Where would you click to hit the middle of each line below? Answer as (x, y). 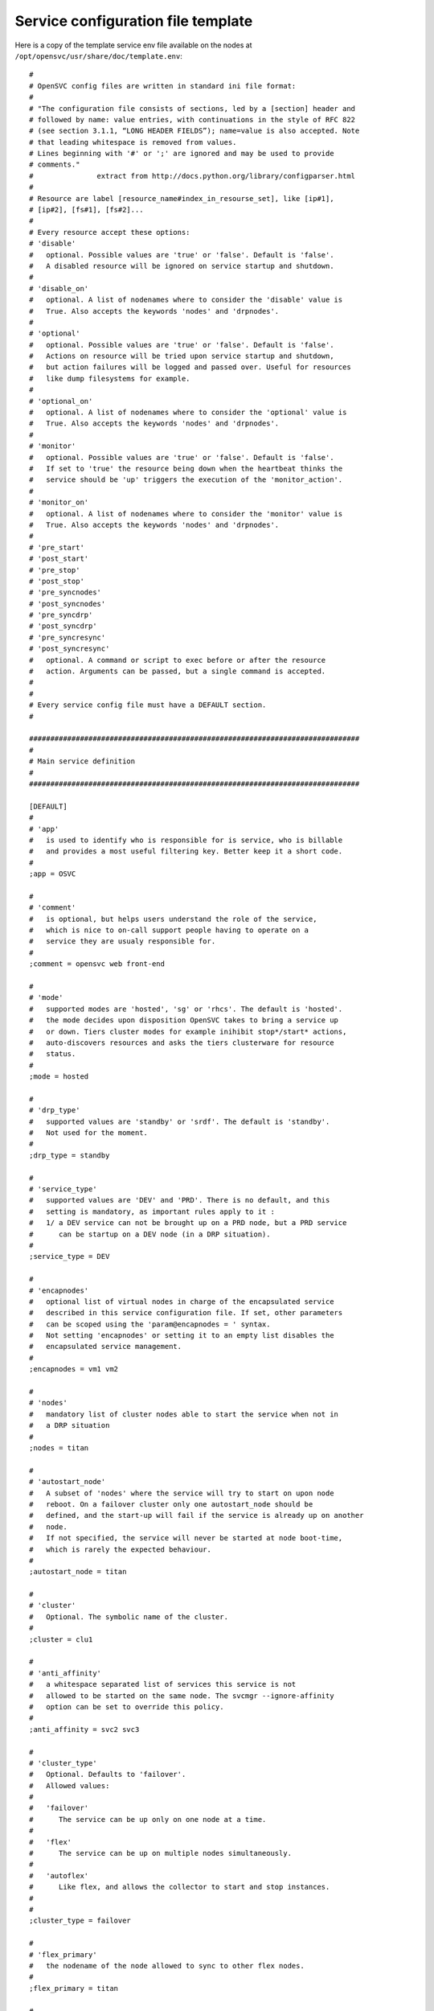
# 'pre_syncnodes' (66, 592)
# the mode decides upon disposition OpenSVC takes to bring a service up (184, 1020)
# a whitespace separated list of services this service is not (163, 1684)
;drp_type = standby (70, 1155)
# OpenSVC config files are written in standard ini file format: (163, 86)
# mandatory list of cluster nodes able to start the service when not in (184, 1414)
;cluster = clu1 (61, 1639)
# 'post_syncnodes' (68, 604)
